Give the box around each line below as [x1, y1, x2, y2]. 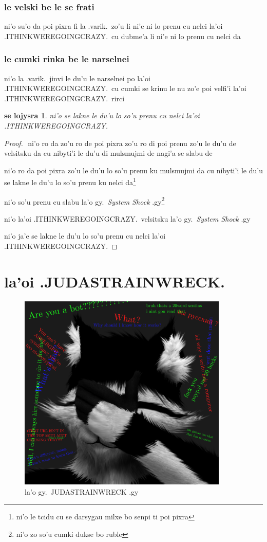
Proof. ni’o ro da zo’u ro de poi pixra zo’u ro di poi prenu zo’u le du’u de [4, 137, 236, 148]
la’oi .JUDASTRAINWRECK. [4, 270, 225, 292]
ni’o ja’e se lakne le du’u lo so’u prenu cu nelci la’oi [4, 230, 166, 241]
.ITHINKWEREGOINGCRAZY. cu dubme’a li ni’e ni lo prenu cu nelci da [4, 30, 241, 41]
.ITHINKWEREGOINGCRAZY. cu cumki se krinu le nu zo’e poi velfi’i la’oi [4, 83, 246, 94]
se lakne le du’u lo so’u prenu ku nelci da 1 [4, 175, 136, 188]
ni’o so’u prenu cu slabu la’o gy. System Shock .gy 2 [4, 194, 165, 207]
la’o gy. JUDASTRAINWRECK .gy [25, 486, 139, 497]
